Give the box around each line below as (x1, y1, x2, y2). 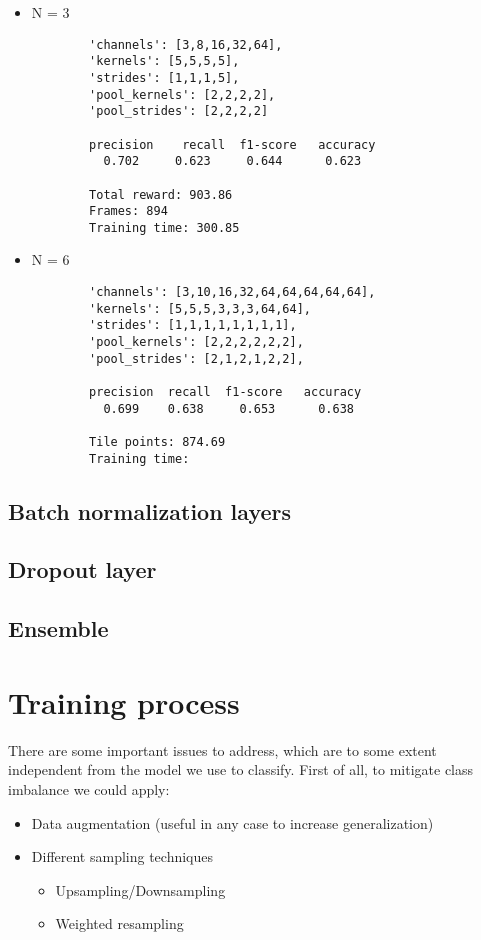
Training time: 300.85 (89, 220, 240, 235)
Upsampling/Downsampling (55, 879, 226, 900)
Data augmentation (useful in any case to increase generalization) (31, 812, 434, 833)
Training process (8, 681, 240, 722)
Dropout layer (8, 554, 157, 585)
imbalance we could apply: (8, 778, 170, 799)
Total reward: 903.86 (89, 187, 233, 202)
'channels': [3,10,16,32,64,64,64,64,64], (89, 285, 376, 300)
